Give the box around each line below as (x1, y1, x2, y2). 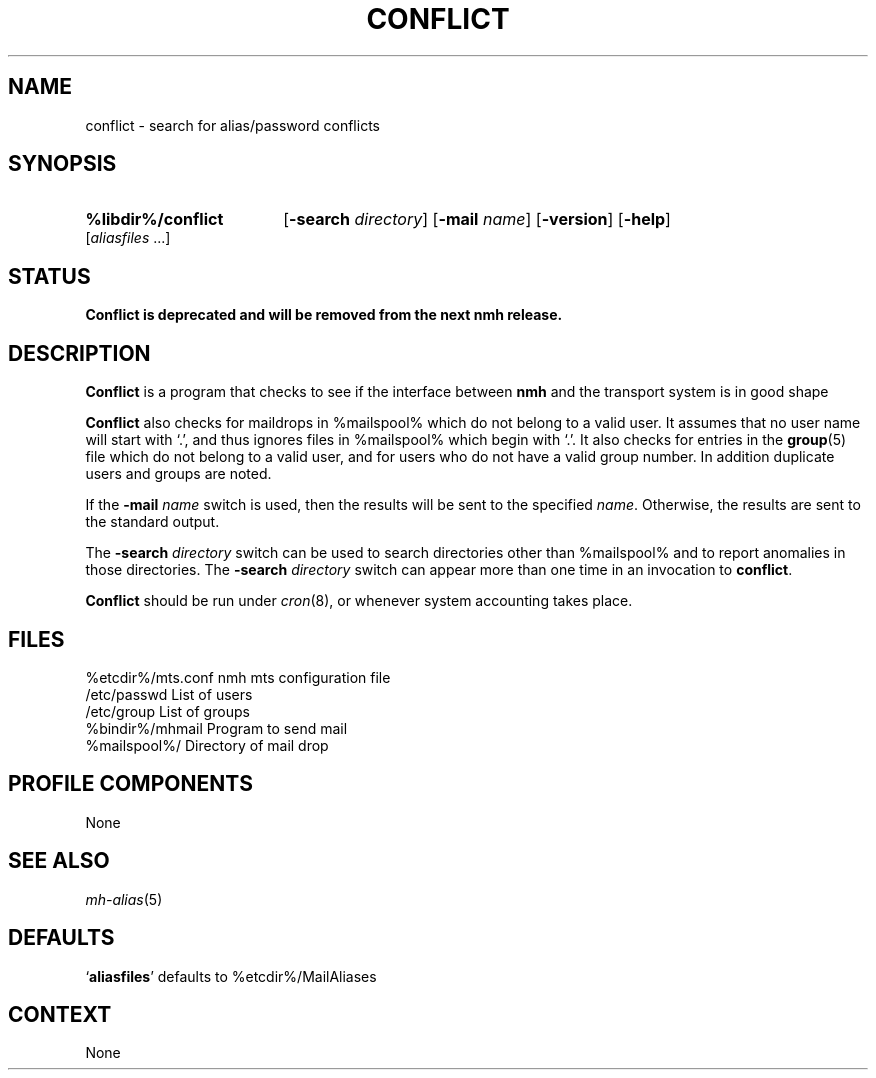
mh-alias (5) (85, 890, 163, 908)
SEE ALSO (8, 848, 110, 874)
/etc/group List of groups (85, 702, 250, 720)
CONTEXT (8, 1001, 112, 1027)
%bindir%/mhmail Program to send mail (85, 719, 348, 737)
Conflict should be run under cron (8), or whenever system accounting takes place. (85, 592, 633, 610)
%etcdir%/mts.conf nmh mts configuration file (85, 668, 391, 686)
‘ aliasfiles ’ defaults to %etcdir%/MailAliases (85, 967, 377, 985)
